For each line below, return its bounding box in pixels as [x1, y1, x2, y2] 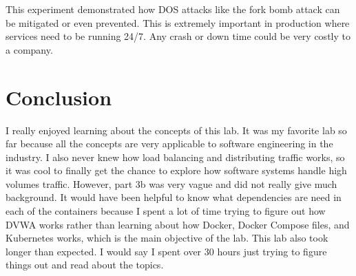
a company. [6, 42, 53, 56]
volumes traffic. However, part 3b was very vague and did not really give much [6, 176, 337, 191]
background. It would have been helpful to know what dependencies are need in [6, 190, 342, 204]
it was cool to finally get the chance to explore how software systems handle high [6, 163, 347, 178]
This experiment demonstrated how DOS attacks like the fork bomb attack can [6, 2, 340, 16]
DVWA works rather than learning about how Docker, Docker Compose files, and [6, 217, 350, 231]
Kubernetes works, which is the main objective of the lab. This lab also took [6, 231, 328, 245]
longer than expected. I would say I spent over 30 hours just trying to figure [6, 244, 327, 258]
